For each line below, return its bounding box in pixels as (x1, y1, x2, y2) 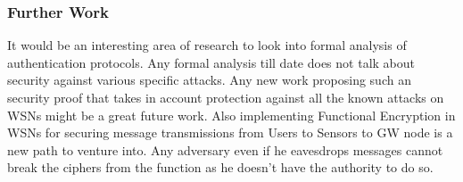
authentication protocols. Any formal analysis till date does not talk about (7, 53, 415, 71)
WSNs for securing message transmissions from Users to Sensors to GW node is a (7, 123, 453, 142)
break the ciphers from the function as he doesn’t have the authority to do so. (7, 158, 434, 177)
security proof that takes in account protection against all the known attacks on (7, 88, 444, 106)
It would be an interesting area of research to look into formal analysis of (7, 36, 407, 54)
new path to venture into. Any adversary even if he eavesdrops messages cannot (7, 140, 443, 159)
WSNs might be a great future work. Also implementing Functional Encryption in (7, 105, 456, 124)
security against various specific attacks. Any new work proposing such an (7, 70, 411, 89)
